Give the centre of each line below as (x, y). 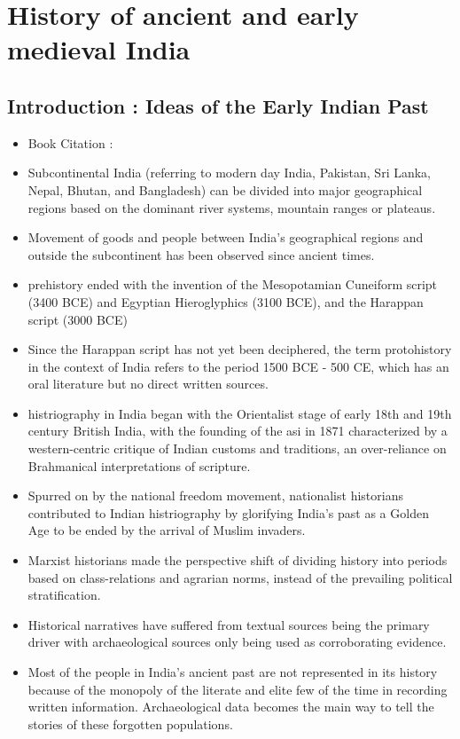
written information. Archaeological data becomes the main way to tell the (231, 707)
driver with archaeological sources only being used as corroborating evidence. (237, 642)
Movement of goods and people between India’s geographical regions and (226, 237)
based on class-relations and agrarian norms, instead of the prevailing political (240, 577)
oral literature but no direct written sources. (148, 384)
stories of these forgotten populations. (130, 723)
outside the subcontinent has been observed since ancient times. (201, 254)
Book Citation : (70, 142)
